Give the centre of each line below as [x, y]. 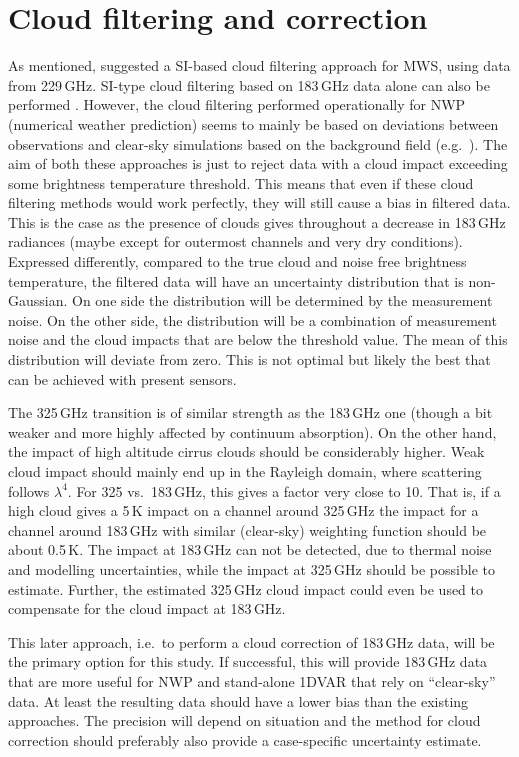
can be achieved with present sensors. [122, 378]
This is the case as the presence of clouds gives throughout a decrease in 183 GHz [257, 221]
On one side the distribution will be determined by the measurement [282, 300]
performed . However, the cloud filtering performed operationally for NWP [237, 104]
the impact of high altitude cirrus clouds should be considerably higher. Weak [246, 451]
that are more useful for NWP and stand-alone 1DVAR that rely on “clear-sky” [252, 680]
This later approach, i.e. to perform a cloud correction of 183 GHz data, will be [251, 641]
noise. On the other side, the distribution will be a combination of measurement [252, 319]
